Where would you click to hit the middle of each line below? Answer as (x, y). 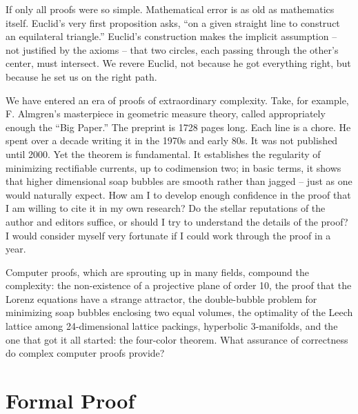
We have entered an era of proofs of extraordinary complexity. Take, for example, (177, 100)
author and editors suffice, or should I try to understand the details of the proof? (177, 221)
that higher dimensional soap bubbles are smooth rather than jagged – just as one (179, 181)
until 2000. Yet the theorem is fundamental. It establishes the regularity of (163, 154)
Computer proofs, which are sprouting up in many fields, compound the (157, 272)
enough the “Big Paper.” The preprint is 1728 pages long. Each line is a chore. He (178, 127)
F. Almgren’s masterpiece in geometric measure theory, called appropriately (166, 114)
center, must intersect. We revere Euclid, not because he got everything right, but (178, 63)
